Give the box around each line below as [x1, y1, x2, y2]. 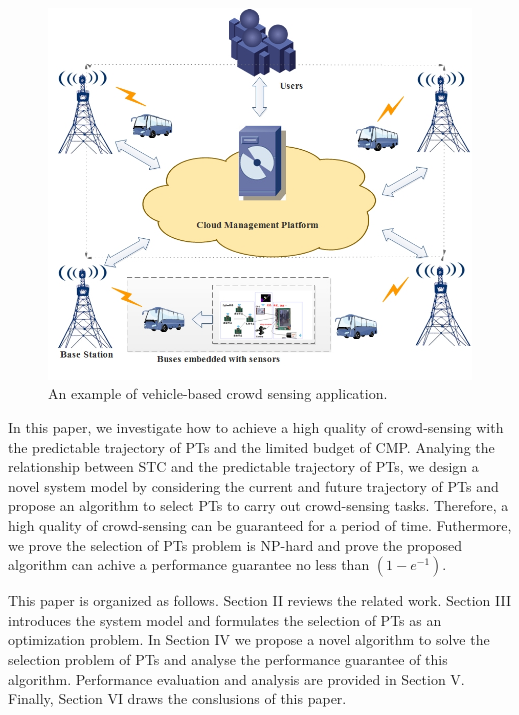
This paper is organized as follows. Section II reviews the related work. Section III [8, 590, 511, 611]
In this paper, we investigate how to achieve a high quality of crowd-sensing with [8, 417, 504, 438]
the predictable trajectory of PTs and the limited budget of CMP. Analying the [8, 436, 495, 457]
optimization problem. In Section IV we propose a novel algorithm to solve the [8, 629, 490, 650]
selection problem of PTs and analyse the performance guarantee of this [8, 648, 448, 669]
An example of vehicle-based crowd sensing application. [48, 383, 388, 404]
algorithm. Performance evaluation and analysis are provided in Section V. [8, 668, 465, 689]
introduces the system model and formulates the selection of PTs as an [8, 609, 442, 630]
